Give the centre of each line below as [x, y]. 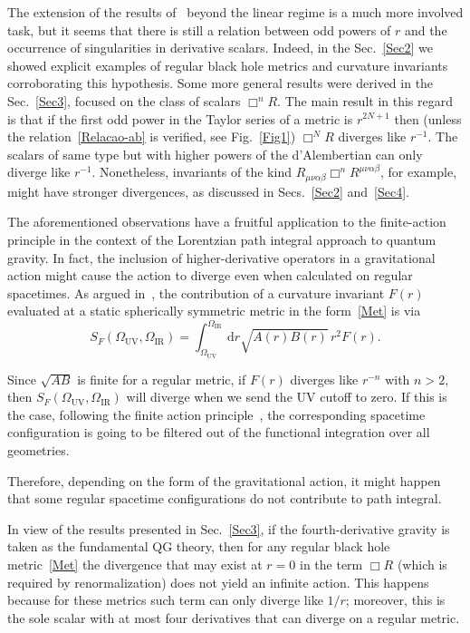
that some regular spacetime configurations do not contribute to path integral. [225, 498]
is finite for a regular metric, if [162, 379]
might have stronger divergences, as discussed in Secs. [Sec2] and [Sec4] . [208, 191]
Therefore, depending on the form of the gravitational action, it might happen [224, 480]
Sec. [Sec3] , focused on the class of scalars [124, 100]
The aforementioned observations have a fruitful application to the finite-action [227, 222]
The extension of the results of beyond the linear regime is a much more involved [235, 12]
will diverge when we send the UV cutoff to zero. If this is [287, 397]
